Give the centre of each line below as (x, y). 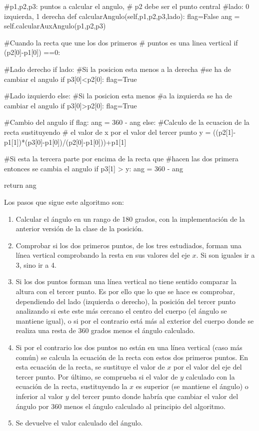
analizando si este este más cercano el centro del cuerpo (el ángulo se (121, 311)
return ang (20, 185)
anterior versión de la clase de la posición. (80, 228)
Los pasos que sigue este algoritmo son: (64, 202)
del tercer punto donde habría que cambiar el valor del (155, 396)
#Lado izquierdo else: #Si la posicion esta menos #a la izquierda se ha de (118, 96)
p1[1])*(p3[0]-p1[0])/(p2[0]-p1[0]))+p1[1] (65, 142)
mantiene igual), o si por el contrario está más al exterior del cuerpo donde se (135, 320)
